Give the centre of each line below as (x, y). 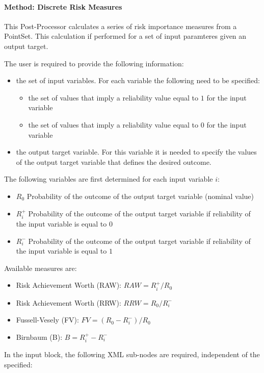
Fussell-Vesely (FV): (47, 320)
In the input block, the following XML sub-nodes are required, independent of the (132, 354)
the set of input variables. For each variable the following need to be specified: (138, 80)
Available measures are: (41, 268)
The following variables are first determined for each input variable (109, 179)
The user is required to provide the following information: (94, 63)
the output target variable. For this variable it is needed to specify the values (136, 152)
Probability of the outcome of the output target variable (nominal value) (140, 196)
